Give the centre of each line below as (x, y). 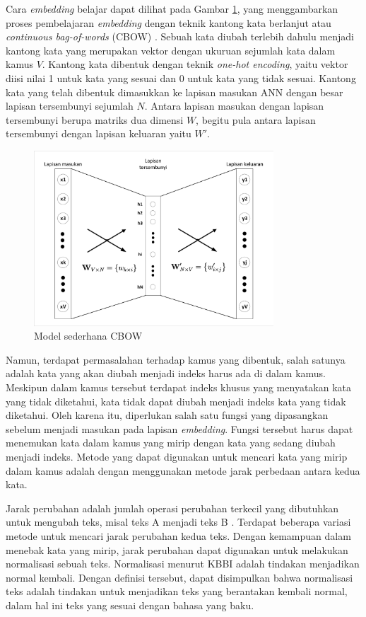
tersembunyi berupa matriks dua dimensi (95, 119)
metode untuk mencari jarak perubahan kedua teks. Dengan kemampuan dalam (178, 536)
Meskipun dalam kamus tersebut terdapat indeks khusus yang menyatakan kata (179, 387)
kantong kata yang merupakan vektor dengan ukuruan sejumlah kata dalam (171, 50)
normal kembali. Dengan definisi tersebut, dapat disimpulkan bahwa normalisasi (179, 577)
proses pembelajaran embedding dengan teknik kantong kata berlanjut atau (169, 22)
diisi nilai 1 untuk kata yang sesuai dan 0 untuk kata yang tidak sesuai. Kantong (181, 77)
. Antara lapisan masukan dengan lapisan (234, 106)
